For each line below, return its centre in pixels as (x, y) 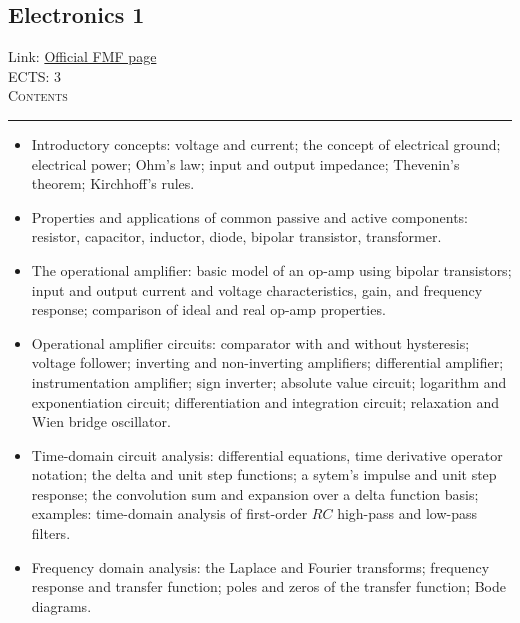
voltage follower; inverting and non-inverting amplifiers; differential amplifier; (267, 362)
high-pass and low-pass (407, 513)
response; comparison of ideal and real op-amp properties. (208, 309)
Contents (38, 95)
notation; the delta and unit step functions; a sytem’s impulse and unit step (264, 474)
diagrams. (61, 605)
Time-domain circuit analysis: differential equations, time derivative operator (267, 454)
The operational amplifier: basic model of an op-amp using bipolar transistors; (271, 269)
